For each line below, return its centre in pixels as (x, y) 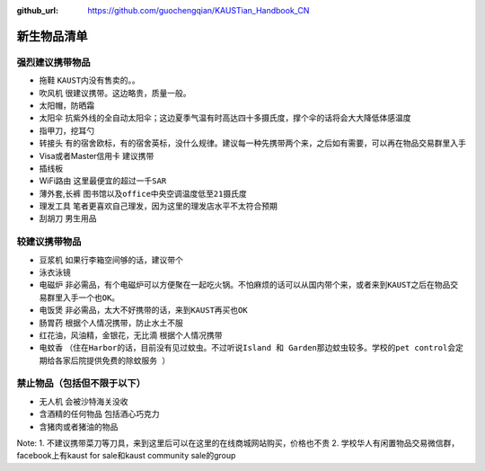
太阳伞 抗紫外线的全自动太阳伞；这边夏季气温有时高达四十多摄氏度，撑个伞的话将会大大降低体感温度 (225, 118)
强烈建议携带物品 (53, 62)
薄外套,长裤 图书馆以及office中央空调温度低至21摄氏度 (143, 193)
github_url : (37, 10)
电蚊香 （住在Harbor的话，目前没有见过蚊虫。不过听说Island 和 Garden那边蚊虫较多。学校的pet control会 (247, 348)
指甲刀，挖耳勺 (66, 130)
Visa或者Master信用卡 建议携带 (97, 156)
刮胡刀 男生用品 (68, 218)
